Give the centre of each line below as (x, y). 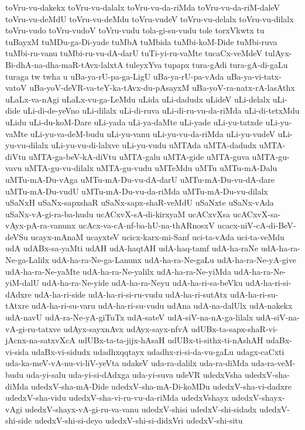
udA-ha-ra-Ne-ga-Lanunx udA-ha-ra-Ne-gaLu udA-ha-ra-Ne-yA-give (174, 260)
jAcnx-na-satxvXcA (40, 340)
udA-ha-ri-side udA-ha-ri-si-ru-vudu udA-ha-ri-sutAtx (131, 294)
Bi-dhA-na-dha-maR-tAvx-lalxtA (64, 64)
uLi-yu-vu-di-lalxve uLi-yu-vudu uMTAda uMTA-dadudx (154, 145)
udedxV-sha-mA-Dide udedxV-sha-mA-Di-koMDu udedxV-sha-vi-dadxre (161, 386)
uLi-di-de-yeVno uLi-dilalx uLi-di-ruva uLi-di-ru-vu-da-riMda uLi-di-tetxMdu (161, 110)
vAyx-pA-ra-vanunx (41, 225)
